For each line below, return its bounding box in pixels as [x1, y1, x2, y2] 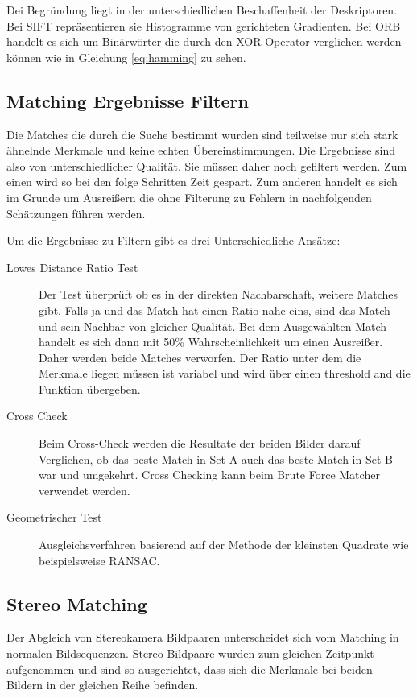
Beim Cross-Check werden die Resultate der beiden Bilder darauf [39, 435, 361, 452]
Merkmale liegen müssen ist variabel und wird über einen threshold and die [39, 365, 411, 382]
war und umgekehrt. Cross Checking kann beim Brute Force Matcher [39, 466, 380, 483]
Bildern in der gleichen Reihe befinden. [6, 676, 199, 693]
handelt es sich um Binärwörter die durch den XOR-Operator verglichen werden [6, 33, 402, 50]
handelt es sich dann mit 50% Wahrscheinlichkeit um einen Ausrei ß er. [39, 333, 383, 350]
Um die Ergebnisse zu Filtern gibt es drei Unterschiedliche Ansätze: [6, 232, 341, 249]
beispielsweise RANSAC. [39, 551, 160, 568]
